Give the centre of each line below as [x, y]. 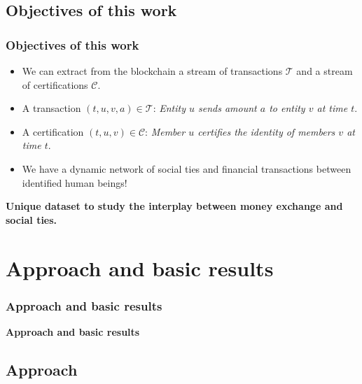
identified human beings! [75, 182]
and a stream [325, 71]
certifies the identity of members [266, 131]
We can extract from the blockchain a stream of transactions [152, 71]
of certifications [55, 84]
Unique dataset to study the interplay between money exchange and [174, 206]
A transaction [51, 108]
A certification [53, 131]
